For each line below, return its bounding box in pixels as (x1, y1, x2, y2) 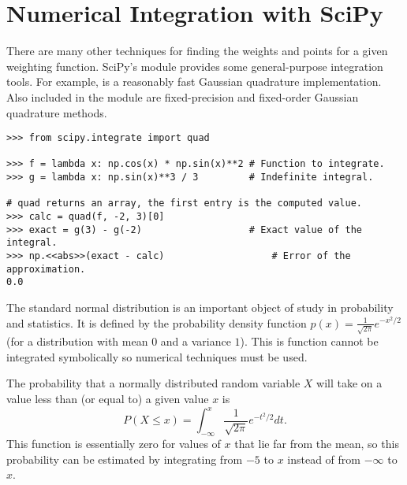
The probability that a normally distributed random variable (6, 375, 301, 391)
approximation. (6, 263, 86, 275)
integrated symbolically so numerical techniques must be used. (6, 348, 308, 365)
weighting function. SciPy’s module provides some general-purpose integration (6, 57, 383, 74)
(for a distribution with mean (6, 333, 148, 350)
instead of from (287, 450, 360, 467)
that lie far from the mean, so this (234, 435, 399, 451)
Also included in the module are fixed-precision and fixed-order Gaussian (6, 88, 359, 105)
